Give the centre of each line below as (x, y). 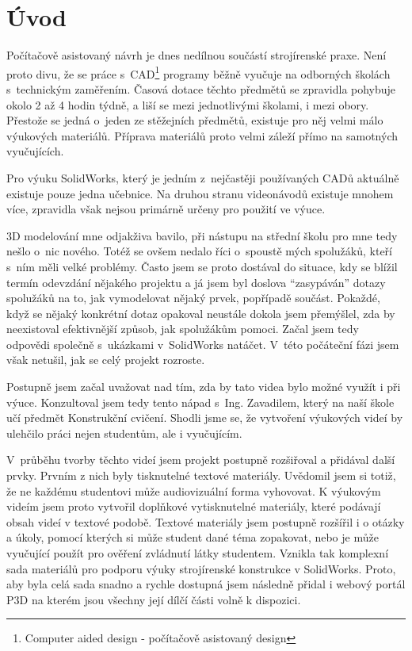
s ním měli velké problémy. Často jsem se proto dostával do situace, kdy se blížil (202, 266)
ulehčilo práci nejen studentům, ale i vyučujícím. (124, 433)
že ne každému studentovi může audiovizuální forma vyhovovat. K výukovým (194, 490)
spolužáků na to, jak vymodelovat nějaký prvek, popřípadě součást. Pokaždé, (193, 298)
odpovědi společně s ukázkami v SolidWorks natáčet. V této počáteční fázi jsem (203, 344)
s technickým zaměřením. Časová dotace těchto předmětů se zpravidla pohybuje (201, 88)
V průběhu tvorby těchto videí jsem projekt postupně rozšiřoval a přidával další (201, 460)
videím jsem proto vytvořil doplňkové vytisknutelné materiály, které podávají (194, 506)
